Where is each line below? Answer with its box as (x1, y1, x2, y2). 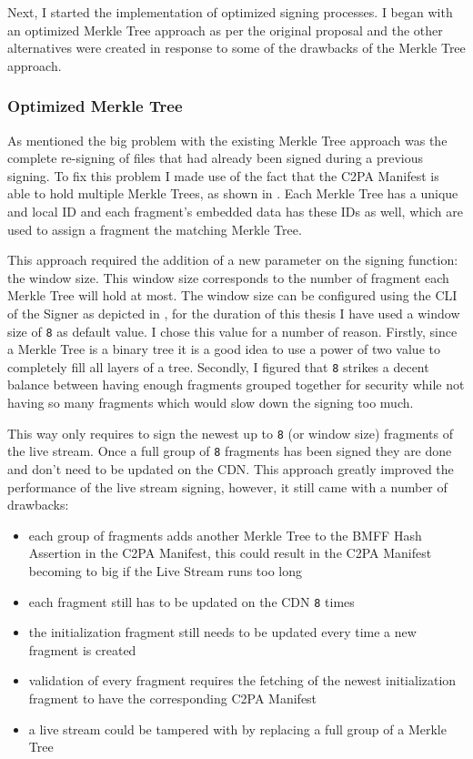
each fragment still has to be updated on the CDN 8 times (28, 592, 355, 611)
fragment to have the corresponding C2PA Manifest (28, 688, 317, 707)
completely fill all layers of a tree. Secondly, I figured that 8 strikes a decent (7, 357, 429, 376)
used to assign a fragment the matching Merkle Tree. (7, 219, 302, 238)
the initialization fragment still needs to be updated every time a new (28, 622, 417, 642)
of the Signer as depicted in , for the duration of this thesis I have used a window (7, 303, 460, 322)
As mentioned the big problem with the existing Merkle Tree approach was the (7, 130, 448, 149)
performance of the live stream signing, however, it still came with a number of (7, 477, 448, 496)
